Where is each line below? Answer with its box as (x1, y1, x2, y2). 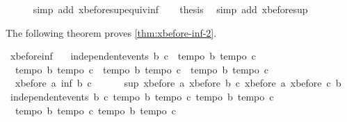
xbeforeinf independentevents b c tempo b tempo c (10, 49, 256, 63)
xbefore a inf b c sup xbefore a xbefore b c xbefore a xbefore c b (15, 76, 341, 90)
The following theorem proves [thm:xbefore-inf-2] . (6, 25, 217, 40)
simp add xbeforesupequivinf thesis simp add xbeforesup (33, 2, 308, 16)
